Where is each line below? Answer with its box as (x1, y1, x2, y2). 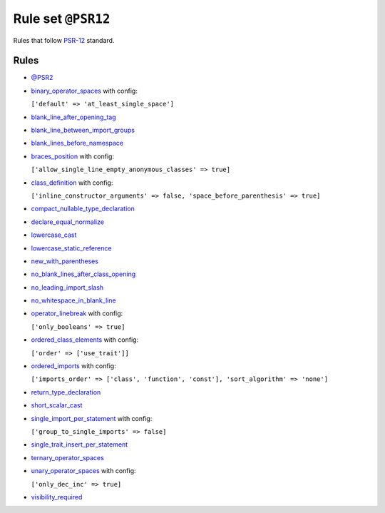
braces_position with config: (31, 152, 114, 161)
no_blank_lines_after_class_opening (31, 270, 136, 278)
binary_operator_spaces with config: (31, 86, 138, 95)
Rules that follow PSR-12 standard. (13, 36, 115, 44)
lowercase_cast (31, 230, 77, 239)
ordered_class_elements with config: (31, 335, 139, 344)
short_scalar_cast (31, 401, 83, 410)
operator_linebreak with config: (31, 309, 123, 318)
